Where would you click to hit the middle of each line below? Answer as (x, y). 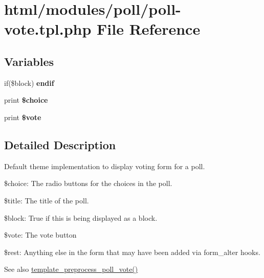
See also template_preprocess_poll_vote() (71, 269)
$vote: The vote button (40, 235)
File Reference (149, 29)
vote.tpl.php (48, 29)
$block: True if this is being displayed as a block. (81, 217)
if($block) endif (29, 83)
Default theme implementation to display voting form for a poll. (105, 166)
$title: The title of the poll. (47, 200)
